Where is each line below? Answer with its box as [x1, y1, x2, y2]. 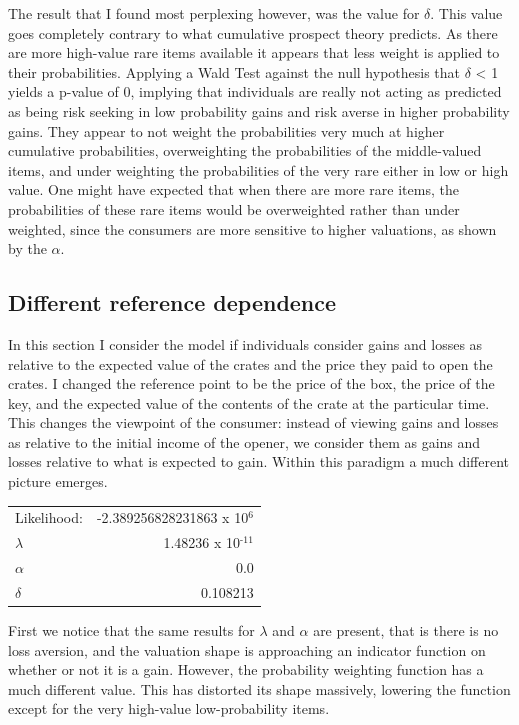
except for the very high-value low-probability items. [8, 698, 330, 719]
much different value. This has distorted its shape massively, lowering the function [8, 678, 511, 699]
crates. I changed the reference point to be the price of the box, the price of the [8, 373, 495, 394]
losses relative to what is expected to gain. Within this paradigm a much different [8, 451, 509, 472]
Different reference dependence [8, 287, 337, 318]
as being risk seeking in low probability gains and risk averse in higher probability [8, 100, 510, 121]
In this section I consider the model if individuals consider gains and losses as [8, 333, 483, 354]
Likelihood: [15, 507, 83, 528]
